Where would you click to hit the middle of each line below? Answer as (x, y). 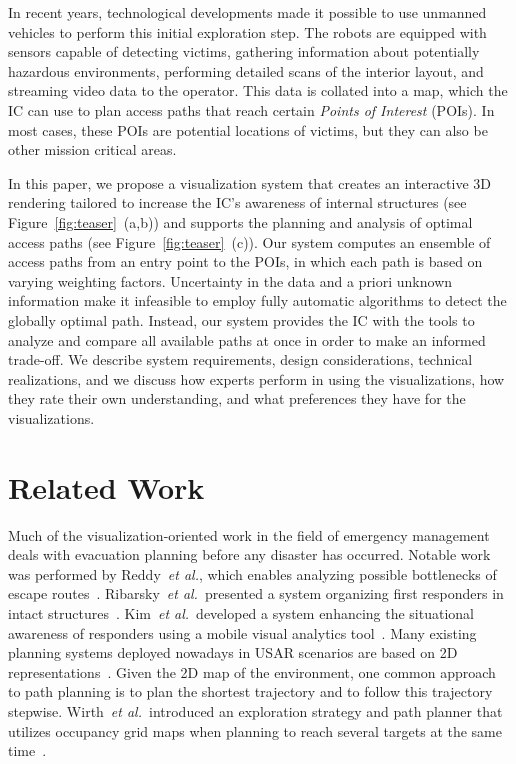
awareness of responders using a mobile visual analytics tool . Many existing (242, 632)
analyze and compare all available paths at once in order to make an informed (247, 339)
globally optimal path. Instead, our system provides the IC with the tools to (241, 319)
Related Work (106, 486)
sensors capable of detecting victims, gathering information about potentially (244, 51)
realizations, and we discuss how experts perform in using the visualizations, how (256, 378)
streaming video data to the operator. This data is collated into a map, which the (258, 90)
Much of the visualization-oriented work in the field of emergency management (249, 534)
